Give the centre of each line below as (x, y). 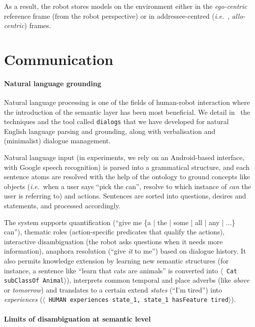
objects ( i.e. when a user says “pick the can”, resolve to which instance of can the (127, 186)
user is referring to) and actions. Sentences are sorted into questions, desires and (125, 196)
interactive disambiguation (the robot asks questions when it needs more (113, 241)
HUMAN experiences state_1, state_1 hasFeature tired (139, 300)
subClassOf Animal (34, 281)
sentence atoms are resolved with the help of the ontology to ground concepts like (127, 177)
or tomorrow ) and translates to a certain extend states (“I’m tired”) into (113, 289)
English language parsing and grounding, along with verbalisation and (110, 131)
